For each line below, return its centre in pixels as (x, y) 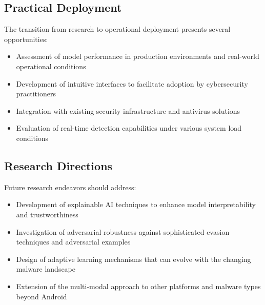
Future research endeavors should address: (70, 187)
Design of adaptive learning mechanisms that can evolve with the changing (134, 259)
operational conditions (51, 66)
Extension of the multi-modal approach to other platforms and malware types (138, 286)
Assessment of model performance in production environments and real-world (138, 56)
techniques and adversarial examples (73, 242)
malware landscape (46, 269)
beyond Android (42, 296)
